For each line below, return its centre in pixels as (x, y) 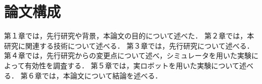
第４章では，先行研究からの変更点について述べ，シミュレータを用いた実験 (128, 55)
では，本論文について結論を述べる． (102, 75)
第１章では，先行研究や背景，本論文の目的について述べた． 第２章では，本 (129, 36)
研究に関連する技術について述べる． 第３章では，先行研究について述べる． (129, 45)
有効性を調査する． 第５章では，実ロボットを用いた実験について (132, 65)
